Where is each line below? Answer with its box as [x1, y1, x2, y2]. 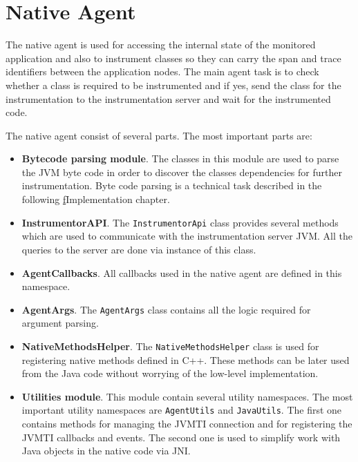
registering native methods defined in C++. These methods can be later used [21, 352, 350, 367]
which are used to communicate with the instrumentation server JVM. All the [21, 229, 352, 243]
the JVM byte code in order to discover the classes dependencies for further [21, 164, 342, 179]
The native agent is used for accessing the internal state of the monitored [6, 37, 316, 52]
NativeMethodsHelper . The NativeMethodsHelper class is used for [21, 338, 319, 353]
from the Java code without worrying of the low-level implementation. [21, 366, 319, 381]
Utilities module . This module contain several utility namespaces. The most [21, 389, 353, 403]
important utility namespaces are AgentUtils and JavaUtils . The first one [21, 403, 342, 417]
